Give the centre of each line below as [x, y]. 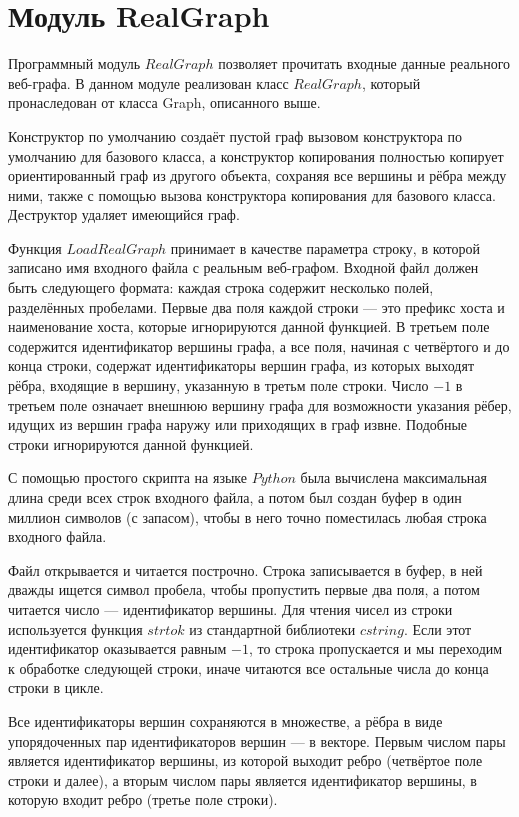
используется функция [75, 628]
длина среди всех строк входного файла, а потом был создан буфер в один [235, 497]
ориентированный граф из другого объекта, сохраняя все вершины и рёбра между [257, 175]
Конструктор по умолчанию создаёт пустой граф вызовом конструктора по [235, 135]
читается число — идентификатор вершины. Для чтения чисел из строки [230, 608]
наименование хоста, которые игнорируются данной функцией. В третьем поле [249, 326]
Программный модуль [74, 63]
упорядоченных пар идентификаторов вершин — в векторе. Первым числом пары [257, 740]
